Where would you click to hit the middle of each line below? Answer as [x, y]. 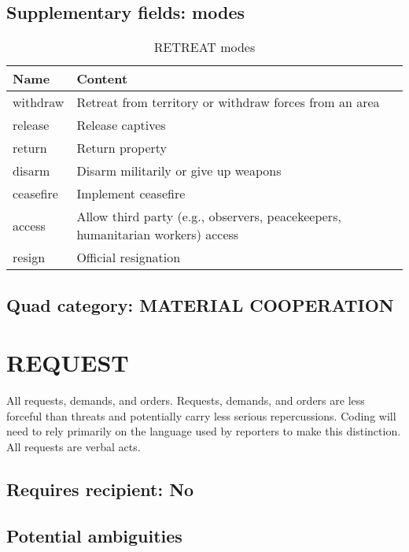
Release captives [121, 125]
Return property [122, 148]
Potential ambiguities [94, 535]
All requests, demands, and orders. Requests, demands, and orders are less [186, 400]
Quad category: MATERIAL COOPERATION [200, 304]
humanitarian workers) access [158, 235]
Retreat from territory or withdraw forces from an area [228, 102]
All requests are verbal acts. [74, 446]
